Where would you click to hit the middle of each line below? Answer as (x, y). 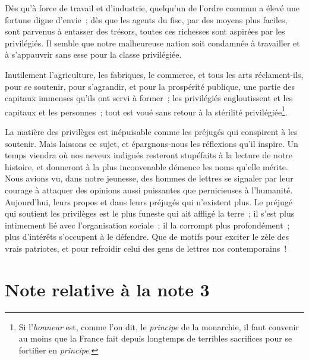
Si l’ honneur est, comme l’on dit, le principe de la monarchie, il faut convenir (159, 326)
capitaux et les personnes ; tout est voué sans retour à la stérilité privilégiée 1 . (146, 111)
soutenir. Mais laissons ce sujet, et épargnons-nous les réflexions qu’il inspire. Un (152, 143)
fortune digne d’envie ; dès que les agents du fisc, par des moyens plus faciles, (146, 19)
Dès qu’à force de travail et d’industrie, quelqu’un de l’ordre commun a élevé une (152, 8)
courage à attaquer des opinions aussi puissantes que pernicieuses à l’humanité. (149, 190)
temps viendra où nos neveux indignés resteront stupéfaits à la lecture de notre (149, 155)
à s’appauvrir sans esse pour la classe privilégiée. (93, 54)
